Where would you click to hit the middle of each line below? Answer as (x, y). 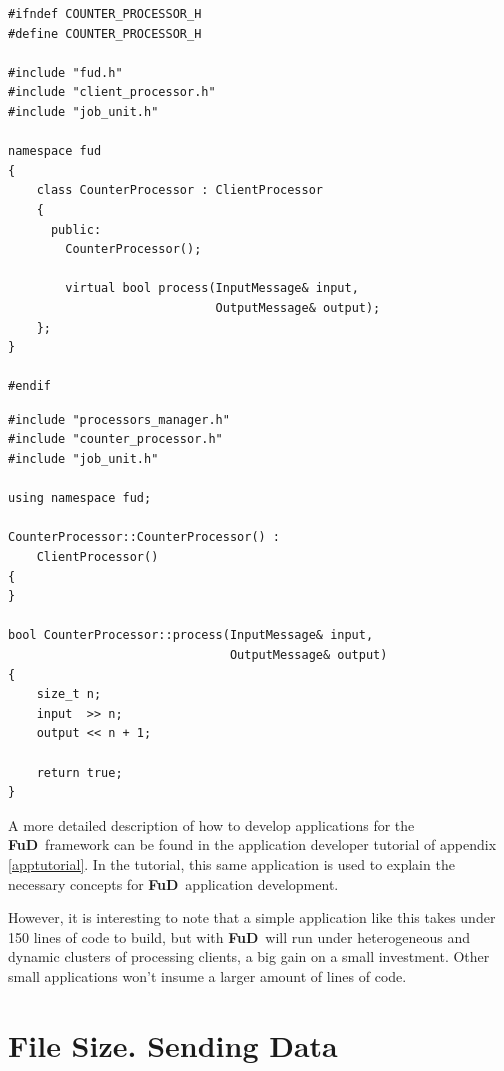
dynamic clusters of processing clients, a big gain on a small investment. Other (249, 956)
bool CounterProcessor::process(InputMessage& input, (191, 635)
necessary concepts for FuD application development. (173, 883)
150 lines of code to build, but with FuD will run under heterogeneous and (239, 936)
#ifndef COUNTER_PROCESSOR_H (105, 14)
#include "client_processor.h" (112, 92)
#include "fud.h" (65, 72)
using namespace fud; (80, 498)
